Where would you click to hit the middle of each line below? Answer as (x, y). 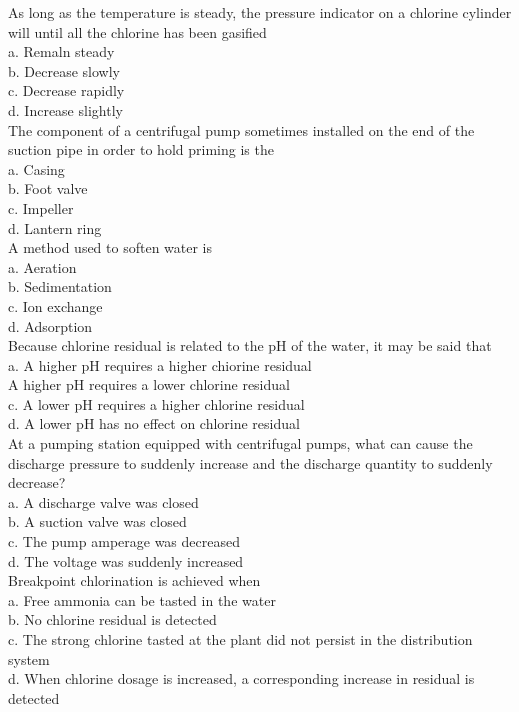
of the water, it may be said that (391, 345)
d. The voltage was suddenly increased (126, 560)
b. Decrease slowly (64, 70)
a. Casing (36, 168)
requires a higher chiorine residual (208, 364)
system (29, 658)
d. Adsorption (50, 325)
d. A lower (40, 423)
